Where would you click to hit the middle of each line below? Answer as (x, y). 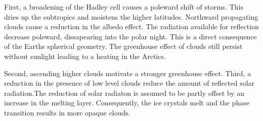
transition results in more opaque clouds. (67, 112)
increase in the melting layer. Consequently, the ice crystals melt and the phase (127, 103)
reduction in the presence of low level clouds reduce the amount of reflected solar (129, 83)
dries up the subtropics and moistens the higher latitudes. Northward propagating (131, 16)
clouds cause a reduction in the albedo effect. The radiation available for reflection (131, 26)
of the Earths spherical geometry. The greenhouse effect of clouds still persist (123, 46)
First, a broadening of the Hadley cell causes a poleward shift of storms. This (124, 7)
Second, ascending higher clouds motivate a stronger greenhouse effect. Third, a (128, 73)
